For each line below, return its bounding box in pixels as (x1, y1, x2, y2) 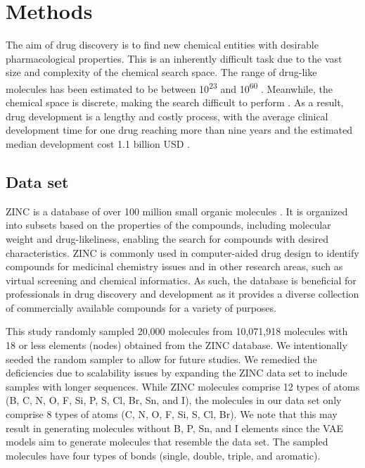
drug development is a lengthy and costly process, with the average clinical (6, 108, 328, 123)
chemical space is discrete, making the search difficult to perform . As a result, (6, 95, 344, 110)
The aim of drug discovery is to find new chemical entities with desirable (6, 37, 319, 52)
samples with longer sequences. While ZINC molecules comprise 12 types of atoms (6, 379, 360, 393)
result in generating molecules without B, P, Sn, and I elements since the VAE (6, 420, 344, 435)
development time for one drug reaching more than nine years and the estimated (6, 122, 353, 137)
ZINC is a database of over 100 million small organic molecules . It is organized (6, 203, 348, 218)
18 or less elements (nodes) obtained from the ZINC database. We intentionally (6, 338, 347, 353)
